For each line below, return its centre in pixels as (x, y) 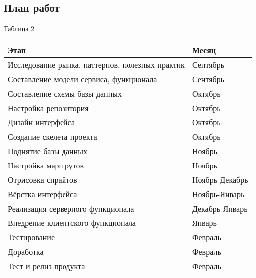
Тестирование (31, 237)
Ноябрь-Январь (218, 194)
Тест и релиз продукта (47, 266)
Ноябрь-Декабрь (220, 179)
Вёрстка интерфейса (43, 194)
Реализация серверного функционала (71, 208)
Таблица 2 (19, 28)
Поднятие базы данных (48, 151)
